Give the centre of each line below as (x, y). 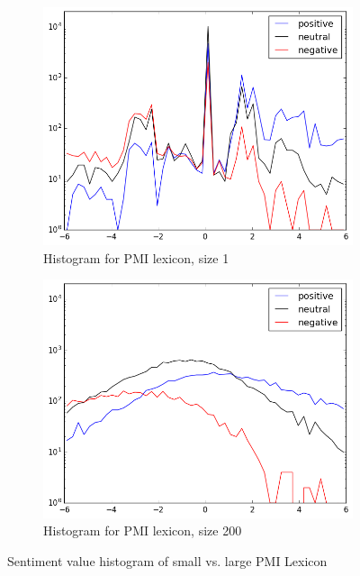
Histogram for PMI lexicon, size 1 (136, 257)
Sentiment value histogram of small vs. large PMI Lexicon (167, 560)
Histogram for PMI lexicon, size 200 (143, 530)
